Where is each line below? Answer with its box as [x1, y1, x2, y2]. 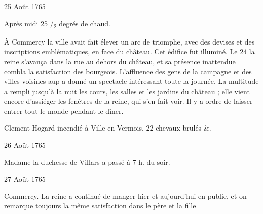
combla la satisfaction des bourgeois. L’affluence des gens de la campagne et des [4, 66, 252, 76]
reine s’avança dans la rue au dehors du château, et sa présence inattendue [4, 56, 236, 66]
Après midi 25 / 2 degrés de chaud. [4, 18, 110, 30]
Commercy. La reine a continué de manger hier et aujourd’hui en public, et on [4, 190, 247, 201]
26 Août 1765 [4, 140, 46, 150]
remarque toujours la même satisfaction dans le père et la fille [4, 200, 196, 211]
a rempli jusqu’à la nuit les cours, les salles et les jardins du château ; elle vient [4, 85, 250, 96]
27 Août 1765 [4, 174, 46, 184]
